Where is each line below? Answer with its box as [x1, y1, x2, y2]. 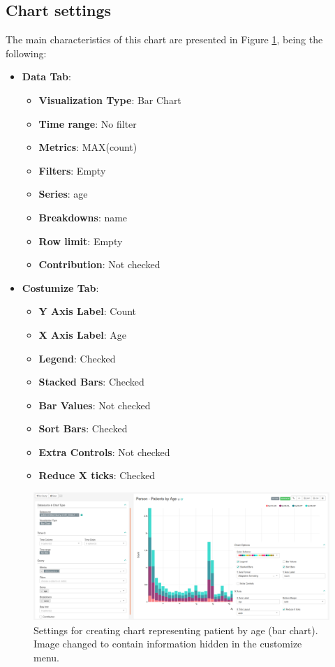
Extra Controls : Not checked [38, 444, 170, 459]
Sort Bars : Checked [38, 421, 128, 436]
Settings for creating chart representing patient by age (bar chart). [33, 622, 318, 637]
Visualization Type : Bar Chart [38, 92, 181, 107]
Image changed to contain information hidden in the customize [33, 636, 302, 651]
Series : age [38, 186, 88, 201]
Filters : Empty [38, 163, 106, 177]
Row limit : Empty [38, 233, 123, 248]
